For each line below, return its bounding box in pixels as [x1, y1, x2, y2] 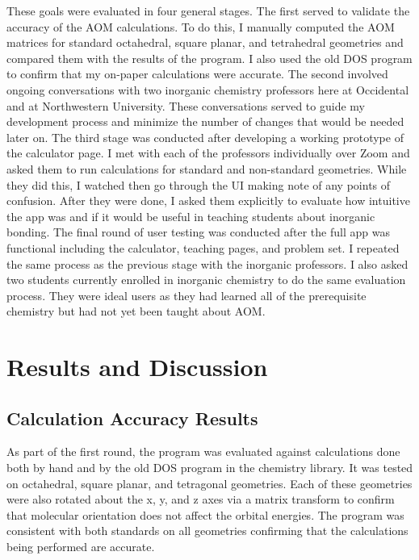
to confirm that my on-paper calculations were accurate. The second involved [6, 65, 388, 82]
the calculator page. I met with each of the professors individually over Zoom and [6, 144, 410, 161]
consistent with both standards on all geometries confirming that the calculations [6, 522, 409, 539]
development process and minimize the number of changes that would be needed [6, 113, 404, 130]
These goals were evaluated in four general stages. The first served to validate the [6, 2, 410, 19]
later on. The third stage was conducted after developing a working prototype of [6, 128, 404, 145]
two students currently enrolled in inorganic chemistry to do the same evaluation [6, 271, 406, 288]
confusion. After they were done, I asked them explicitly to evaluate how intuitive [6, 192, 410, 209]
